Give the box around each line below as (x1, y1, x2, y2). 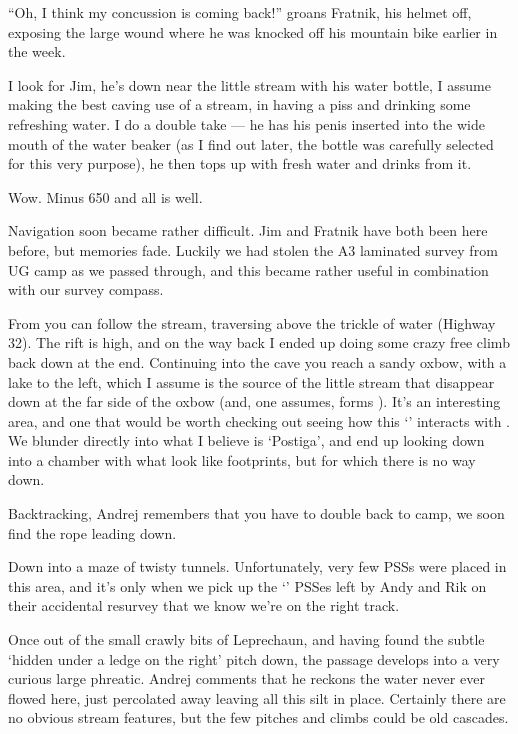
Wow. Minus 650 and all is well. (8, 186, 203, 207)
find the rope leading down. (8, 522, 177, 543)
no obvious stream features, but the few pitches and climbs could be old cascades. (8, 707, 509, 728)
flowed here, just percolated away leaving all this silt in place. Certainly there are (8, 687, 506, 708)
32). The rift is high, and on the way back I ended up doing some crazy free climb (8, 332, 510, 353)
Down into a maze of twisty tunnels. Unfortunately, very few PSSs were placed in (8, 556, 507, 577)
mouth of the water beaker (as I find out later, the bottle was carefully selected (8, 133, 494, 154)
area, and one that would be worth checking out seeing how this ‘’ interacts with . (8, 410, 510, 431)
